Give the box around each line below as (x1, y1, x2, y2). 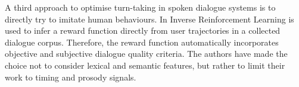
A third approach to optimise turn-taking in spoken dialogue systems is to (5, 1, 276, 13)
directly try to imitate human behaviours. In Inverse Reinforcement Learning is (5, 12, 294, 25)
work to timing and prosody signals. (5, 70, 136, 83)
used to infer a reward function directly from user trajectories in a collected (5, 24, 281, 37)
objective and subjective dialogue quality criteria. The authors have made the (5, 47, 288, 60)
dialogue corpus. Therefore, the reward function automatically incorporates (5, 36, 279, 48)
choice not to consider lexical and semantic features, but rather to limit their (5, 59, 285, 71)
